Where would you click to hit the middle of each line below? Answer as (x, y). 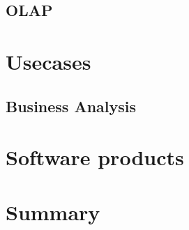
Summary (53, 212)
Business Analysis (71, 106)
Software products (95, 157)
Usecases (48, 61)
